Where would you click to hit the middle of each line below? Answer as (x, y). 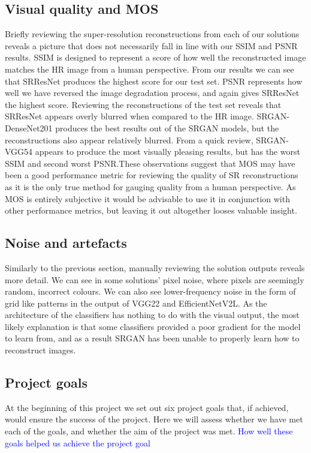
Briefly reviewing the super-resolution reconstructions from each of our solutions (152, 34)
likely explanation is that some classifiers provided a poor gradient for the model (153, 326)
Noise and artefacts (66, 243)
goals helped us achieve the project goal (78, 442)
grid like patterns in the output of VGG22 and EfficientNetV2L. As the (136, 303)
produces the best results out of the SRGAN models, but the (167, 127)
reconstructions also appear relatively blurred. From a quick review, (129, 139)
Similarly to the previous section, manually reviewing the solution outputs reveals (155, 267)
